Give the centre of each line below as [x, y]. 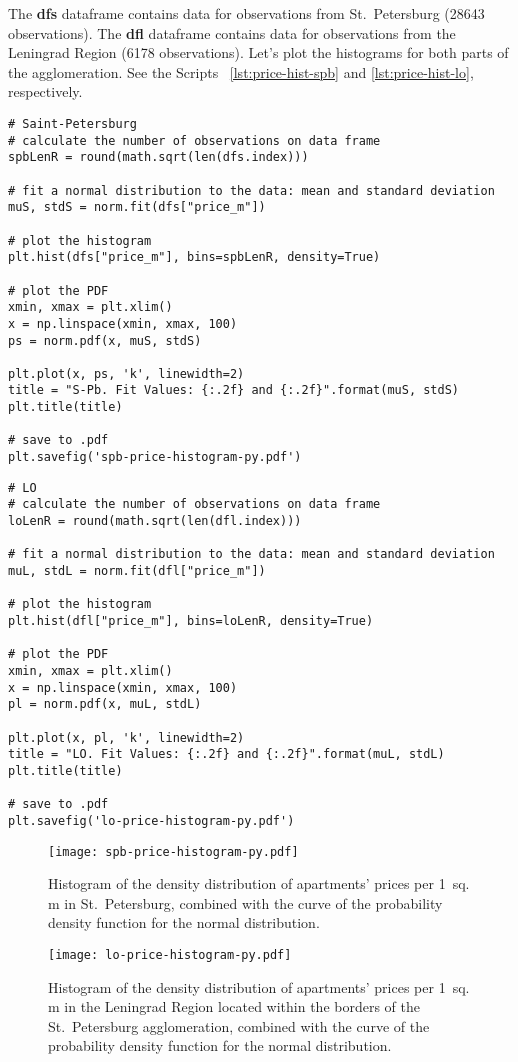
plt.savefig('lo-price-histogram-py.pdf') [151, 820]
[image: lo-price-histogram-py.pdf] [170, 954]
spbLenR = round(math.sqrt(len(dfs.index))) [158, 157]
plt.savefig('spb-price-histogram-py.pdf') [155, 457]
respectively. [45, 91]
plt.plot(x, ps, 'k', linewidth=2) [126, 373]
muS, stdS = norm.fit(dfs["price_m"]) [137, 207]
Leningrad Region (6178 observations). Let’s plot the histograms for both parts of [258, 52]
